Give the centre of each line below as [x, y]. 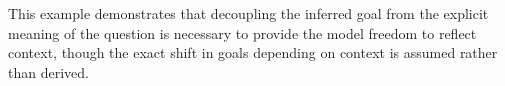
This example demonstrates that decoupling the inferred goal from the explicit [248, 13]
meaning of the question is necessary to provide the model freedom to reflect [242, 32]
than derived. [48, 71]
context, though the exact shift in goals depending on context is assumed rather [253, 52]
